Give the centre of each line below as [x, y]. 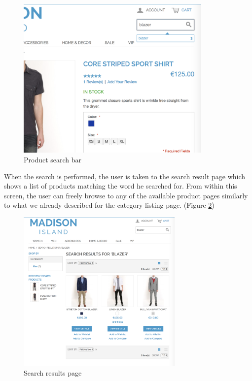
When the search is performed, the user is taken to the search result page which [125, 176]
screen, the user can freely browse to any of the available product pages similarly [126, 195]
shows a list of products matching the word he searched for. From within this [121, 186]
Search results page [53, 372]
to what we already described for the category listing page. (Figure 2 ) [109, 205]
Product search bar [53, 159]
